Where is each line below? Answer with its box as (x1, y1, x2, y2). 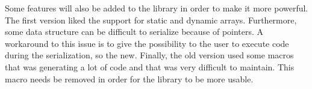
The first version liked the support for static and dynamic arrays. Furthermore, (5, 13, 297, 26)
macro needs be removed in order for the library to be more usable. (5, 72, 254, 85)
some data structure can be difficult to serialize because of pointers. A (5, 25, 264, 38)
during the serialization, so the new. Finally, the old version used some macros (5, 49, 294, 61)
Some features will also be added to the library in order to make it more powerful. (5, 2, 308, 14)
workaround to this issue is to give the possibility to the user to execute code (5, 37, 289, 49)
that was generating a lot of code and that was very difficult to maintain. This (5, 60, 295, 73)
